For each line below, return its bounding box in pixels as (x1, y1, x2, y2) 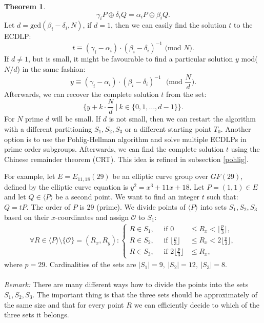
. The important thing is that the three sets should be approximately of (32, 289, 258, 300)
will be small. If (51, 113, 101, 124)
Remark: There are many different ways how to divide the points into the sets (4, 279, 249, 290)
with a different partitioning (4, 123, 92, 134)
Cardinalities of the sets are (49, 259, 136, 270)
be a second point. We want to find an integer (55, 191, 200, 202)
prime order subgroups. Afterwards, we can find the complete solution (4, 144, 224, 154)
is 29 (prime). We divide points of (79, 201, 186, 212)
